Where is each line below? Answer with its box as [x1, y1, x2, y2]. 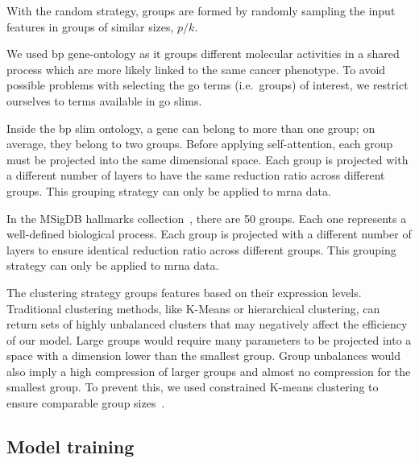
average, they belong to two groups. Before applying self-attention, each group [6, 135, 393, 152]
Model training [6, 434, 135, 459]
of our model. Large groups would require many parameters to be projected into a [6, 331, 412, 348]
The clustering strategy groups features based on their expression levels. [6, 283, 362, 300]
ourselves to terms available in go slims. [6, 92, 202, 109]
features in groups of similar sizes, [6, 18, 174, 35]
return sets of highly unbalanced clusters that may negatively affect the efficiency [6, 316, 408, 333]
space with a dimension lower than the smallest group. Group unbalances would [6, 347, 401, 364]
